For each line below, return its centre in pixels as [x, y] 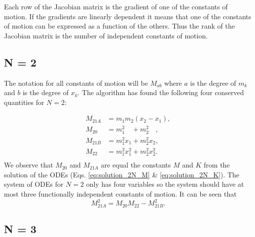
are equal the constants [136, 165]
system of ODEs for [34, 184]
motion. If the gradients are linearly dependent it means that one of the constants [128, 16]
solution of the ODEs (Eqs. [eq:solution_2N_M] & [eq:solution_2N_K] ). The [122, 174]
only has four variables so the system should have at [165, 184]
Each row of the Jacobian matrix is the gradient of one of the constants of [116, 6]
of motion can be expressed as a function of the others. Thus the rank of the [119, 26]
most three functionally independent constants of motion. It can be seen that [120, 194]
